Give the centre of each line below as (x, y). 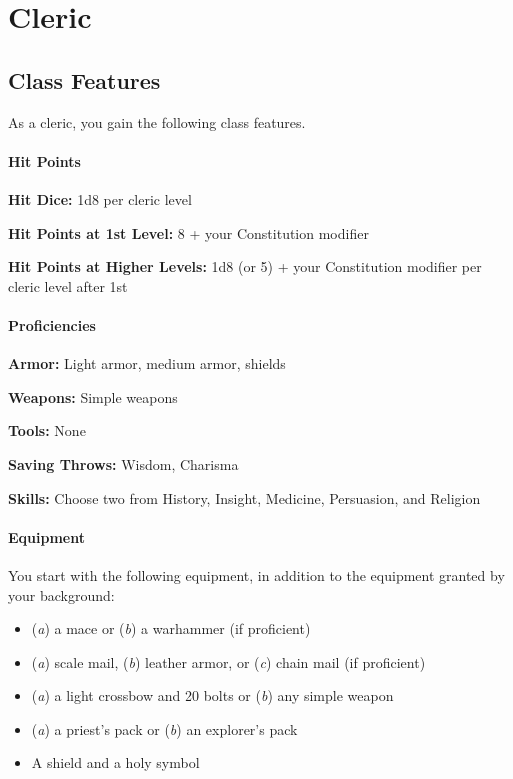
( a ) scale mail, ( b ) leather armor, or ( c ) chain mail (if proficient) (228, 661)
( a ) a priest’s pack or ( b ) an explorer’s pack (164, 728)
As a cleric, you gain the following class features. (157, 121)
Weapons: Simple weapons (93, 396)
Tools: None (47, 430)
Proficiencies (52, 324)
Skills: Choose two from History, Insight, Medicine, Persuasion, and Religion (244, 497)
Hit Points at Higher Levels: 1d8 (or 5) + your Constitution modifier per (245, 266)
